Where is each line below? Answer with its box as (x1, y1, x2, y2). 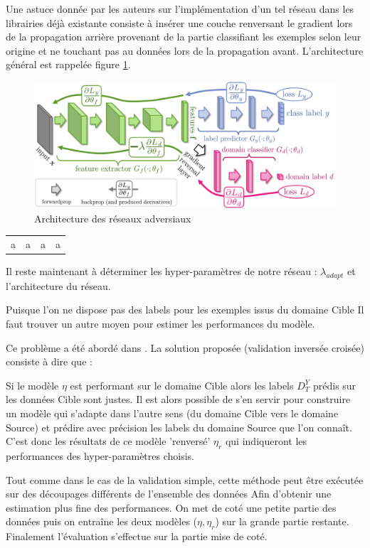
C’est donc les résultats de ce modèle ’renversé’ (6, 434, 211, 448)
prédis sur (312, 377, 356, 392)
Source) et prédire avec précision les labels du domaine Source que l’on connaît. (6, 419, 352, 434)
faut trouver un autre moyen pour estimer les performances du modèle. (6, 316, 315, 331)
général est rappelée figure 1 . (6, 57, 131, 72)
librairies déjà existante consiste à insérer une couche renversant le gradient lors (6, 15, 353, 30)
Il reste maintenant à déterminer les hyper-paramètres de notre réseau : (6, 264, 317, 279)
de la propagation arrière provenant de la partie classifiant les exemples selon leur (6, 29, 361, 44)
